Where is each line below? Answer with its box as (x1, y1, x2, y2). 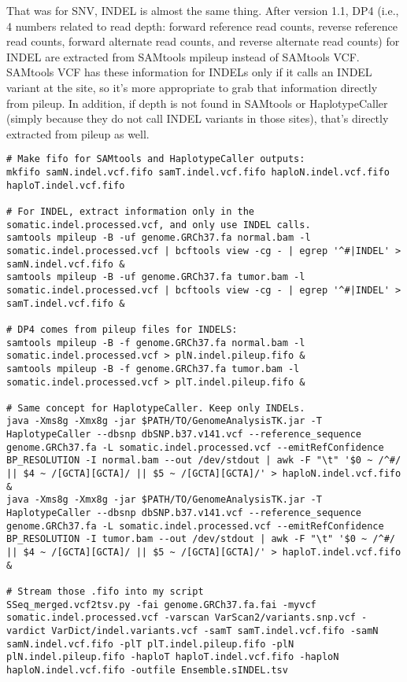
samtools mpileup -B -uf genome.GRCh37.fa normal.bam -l (6, 232, 311, 244)
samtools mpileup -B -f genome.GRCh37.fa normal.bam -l (6, 337, 305, 348)
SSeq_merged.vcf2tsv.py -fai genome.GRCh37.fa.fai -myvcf (6, 599, 316, 610)
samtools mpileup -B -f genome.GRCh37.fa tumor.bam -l (6, 363, 300, 374)
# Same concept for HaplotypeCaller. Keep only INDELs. (6, 402, 305, 414)
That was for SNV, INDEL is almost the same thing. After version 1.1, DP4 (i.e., (6, 2, 399, 18)
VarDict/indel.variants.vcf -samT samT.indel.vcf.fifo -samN (51, 625, 379, 636)
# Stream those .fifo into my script (6, 586, 204, 597)
